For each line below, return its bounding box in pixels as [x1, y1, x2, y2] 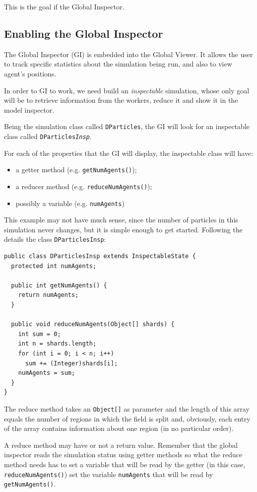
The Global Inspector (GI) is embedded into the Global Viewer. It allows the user [4, 49, 253, 59]
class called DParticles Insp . [4, 131, 92, 141]
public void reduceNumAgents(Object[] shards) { [11, 321, 175, 328]
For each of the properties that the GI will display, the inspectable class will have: [4, 147, 254, 158]
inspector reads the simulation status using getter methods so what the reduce [4, 449, 243, 460]
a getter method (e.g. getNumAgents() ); [15, 164, 137, 175]
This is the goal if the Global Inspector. [4, 1, 125, 11]
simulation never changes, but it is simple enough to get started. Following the [4, 224, 243, 234]
